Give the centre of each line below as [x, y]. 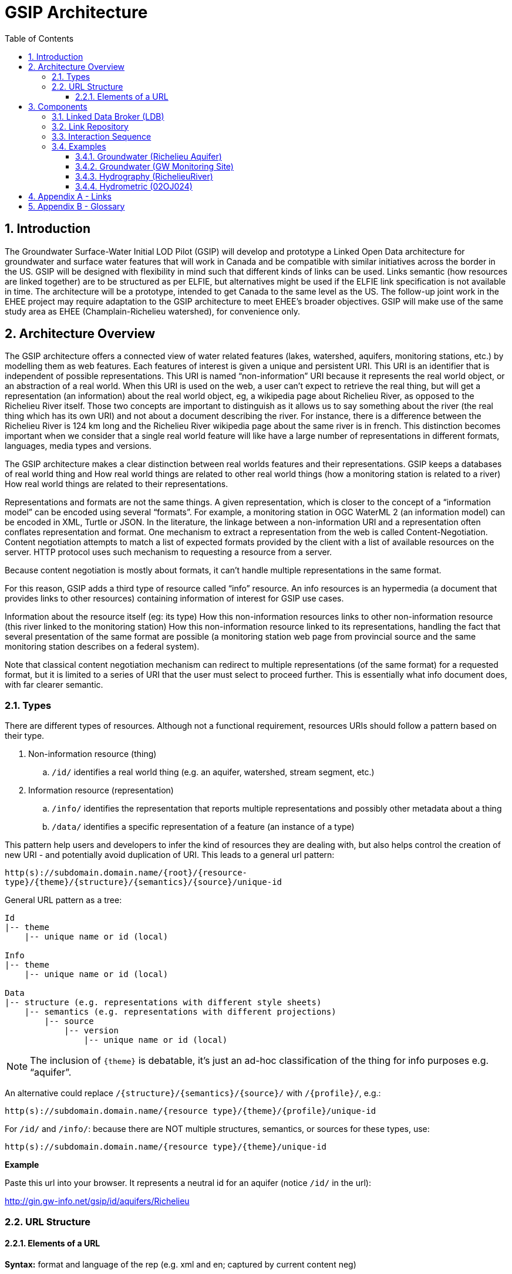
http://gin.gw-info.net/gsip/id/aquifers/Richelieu [97, 1201]
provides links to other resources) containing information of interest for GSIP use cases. [174, 599]
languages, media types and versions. [78, 446]
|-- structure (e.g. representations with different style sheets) [163, 1003]
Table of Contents [39, 38]
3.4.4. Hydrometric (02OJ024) [134, 186]
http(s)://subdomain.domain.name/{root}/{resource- [126, 873]
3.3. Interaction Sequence [102, 136]
